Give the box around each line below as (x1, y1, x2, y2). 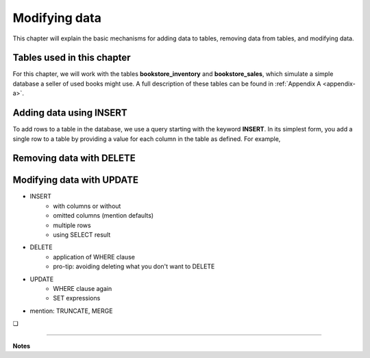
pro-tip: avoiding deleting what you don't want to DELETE (53, 262, 215, 270)
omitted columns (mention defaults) (53, 212, 154, 220)
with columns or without (53, 202, 121, 210)
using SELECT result (53, 231, 111, 239)
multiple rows (53, 221, 92, 229)
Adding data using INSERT (12, 107, 128, 119)
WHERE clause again (53, 284, 112, 292)
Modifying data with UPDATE (12, 175, 138, 186)
